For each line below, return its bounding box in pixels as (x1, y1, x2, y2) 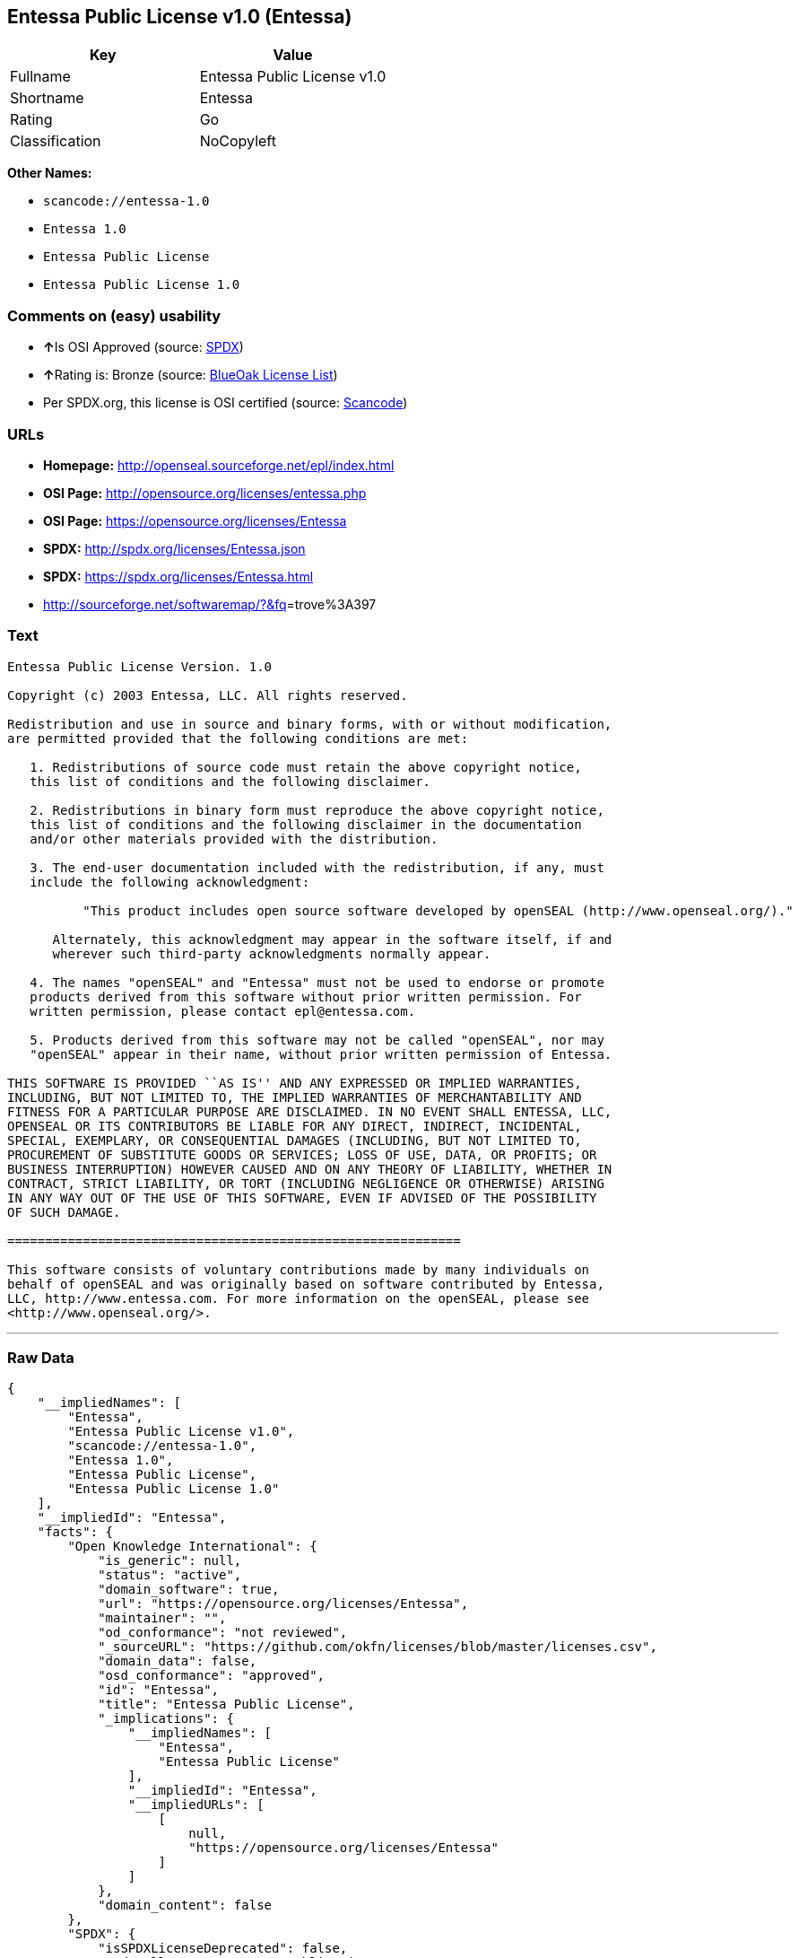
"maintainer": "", (98, 1611, 227, 1626)
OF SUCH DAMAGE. (7, 1204, 121, 1219)
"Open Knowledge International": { (67, 1539, 317, 1554)
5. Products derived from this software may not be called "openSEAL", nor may (30, 1032, 604, 1047)
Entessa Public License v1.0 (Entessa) (7, 5, 352, 28)
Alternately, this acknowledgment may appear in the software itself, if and (52, 931, 612, 947)
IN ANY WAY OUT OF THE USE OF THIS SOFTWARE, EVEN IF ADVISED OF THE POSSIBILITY (7, 1190, 597, 1205)
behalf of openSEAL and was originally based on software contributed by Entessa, (7, 1276, 604, 1291)
